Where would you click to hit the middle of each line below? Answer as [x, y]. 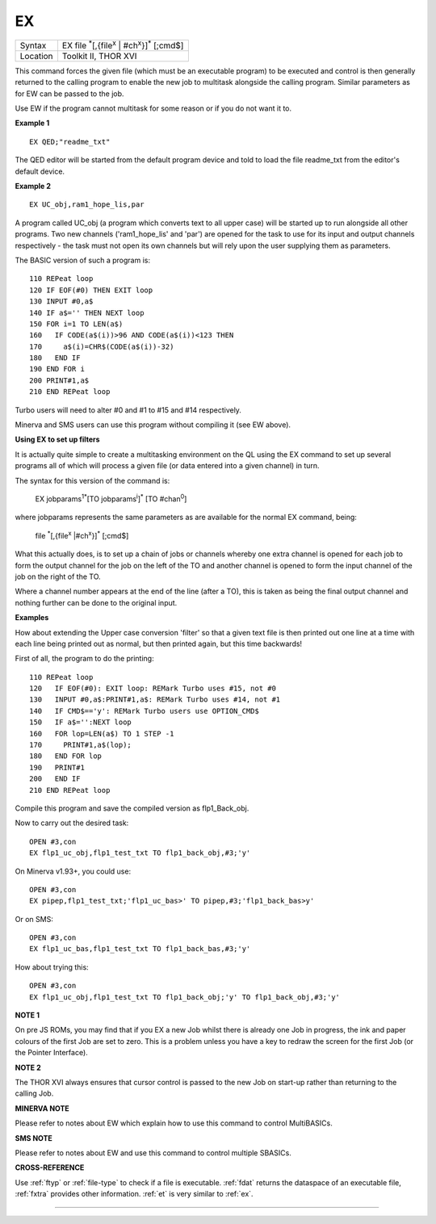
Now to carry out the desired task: [72, 823]
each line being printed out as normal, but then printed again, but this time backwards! [159, 643]
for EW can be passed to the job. [69, 94]
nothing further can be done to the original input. [96, 602]
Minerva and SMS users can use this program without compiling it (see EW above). [153, 425]
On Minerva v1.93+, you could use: [73, 871]
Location [36, 56]
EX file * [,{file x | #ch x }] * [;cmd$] [123, 44]
